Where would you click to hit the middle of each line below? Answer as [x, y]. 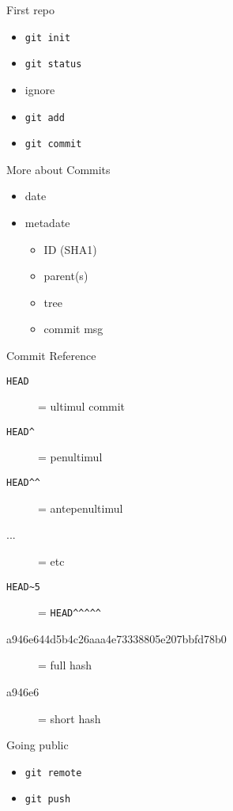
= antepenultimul [81, 508]
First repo [31, 9]
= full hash [65, 665]
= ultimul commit [82, 406]
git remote [53, 773]
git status [53, 64]
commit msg [73, 329]
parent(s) [66, 276]
